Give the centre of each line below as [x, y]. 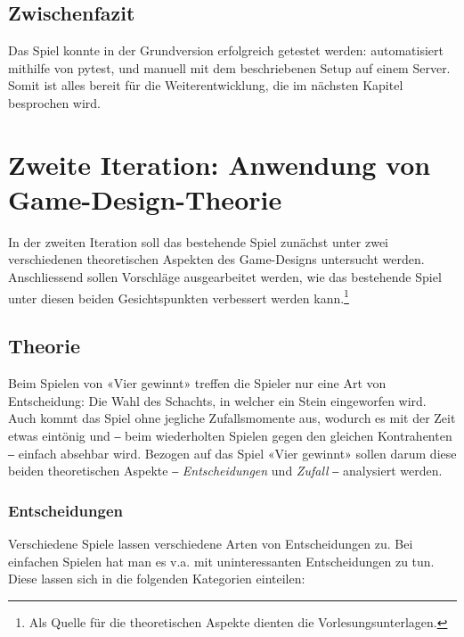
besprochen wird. [55, 102]
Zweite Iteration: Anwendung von [220, 164]
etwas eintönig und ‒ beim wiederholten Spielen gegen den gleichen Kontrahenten [230, 435]
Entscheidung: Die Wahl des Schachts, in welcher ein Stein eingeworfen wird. [217, 400]
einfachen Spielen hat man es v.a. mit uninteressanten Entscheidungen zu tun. [221, 561]
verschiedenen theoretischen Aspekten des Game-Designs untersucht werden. [216, 259]
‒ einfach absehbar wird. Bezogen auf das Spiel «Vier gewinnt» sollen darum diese [232, 453]
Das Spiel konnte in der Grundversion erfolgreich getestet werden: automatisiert [226, 50]
